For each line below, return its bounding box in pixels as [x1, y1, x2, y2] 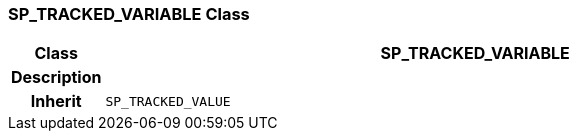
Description [11, 67, 102, 88]
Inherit [30, 91, 82, 112]
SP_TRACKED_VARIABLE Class [8, 4, 250, 24]
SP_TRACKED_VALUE [105, 93, 231, 109]
